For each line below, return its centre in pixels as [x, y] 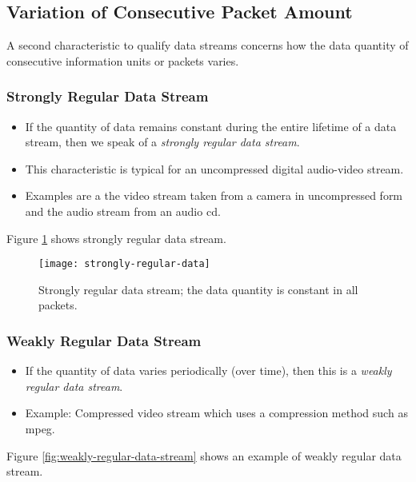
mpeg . [40, 429]
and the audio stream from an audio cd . [123, 211]
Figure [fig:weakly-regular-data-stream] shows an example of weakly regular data [204, 455]
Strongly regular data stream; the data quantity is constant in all [198, 289]
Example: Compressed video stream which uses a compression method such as [216, 413]
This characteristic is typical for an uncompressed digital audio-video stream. [214, 168]
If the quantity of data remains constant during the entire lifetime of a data [211, 126]
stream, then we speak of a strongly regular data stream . [162, 142]
